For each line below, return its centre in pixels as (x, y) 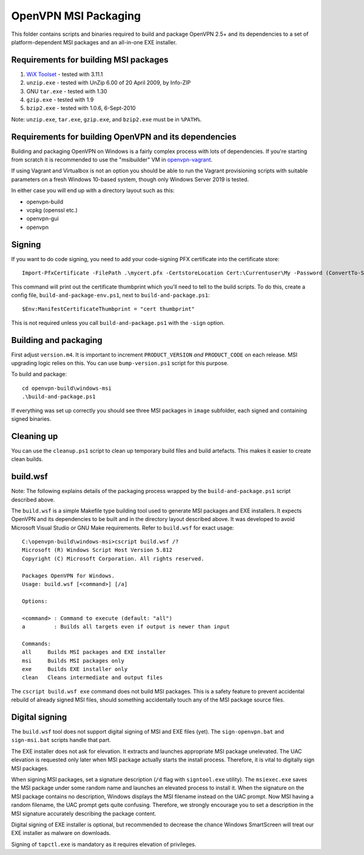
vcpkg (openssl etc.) (52, 210)
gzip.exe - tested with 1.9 (60, 100)
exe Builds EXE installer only (75, 669)
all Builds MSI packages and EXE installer (94, 652)
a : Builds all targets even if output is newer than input (126, 626)
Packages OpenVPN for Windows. (69, 576)
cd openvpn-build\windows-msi (67, 388)
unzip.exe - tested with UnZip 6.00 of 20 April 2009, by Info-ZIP (109, 83)
